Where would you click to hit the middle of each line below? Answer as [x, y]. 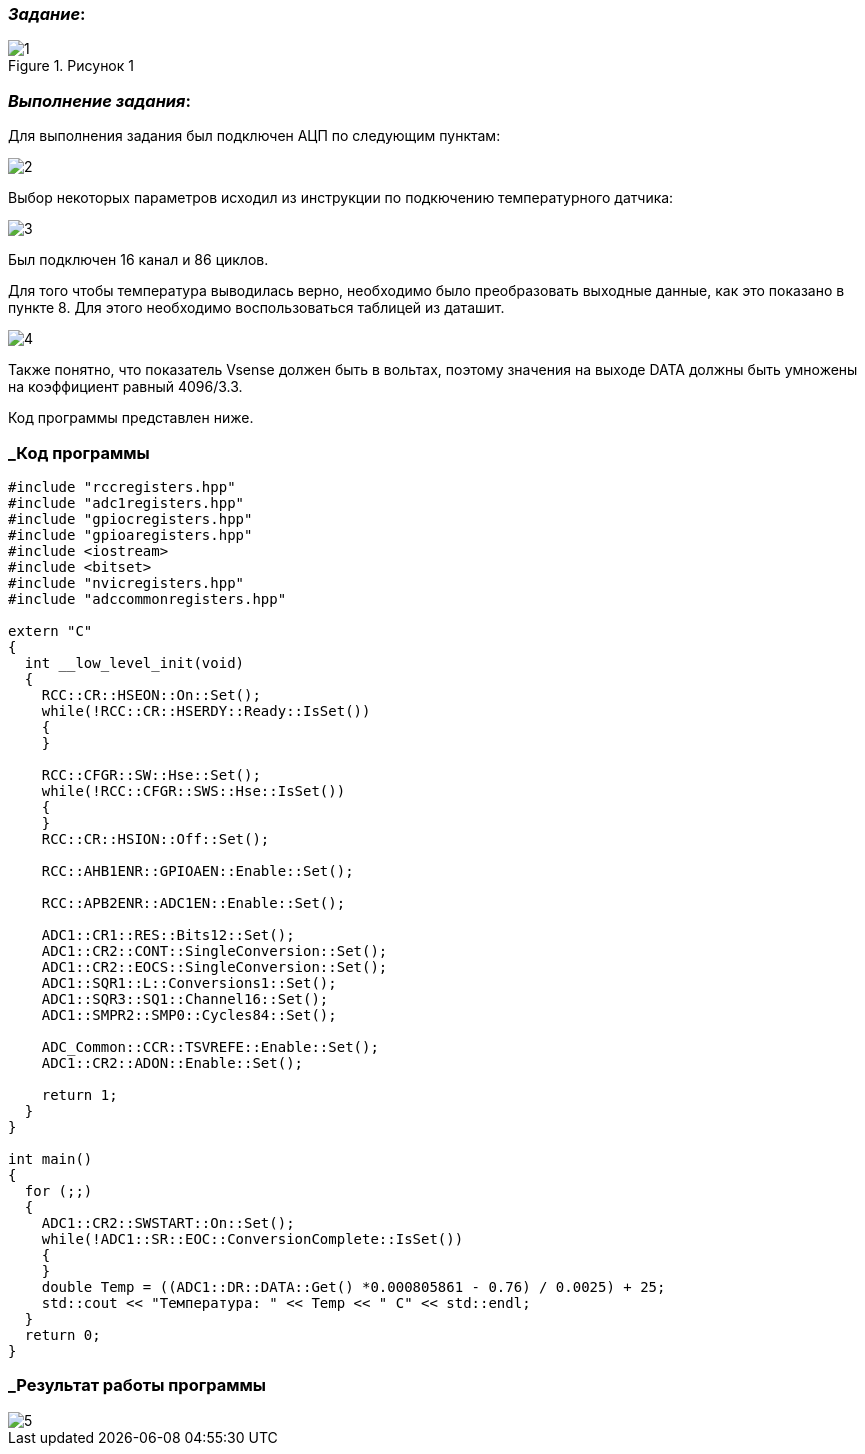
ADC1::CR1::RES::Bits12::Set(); [168, 934]
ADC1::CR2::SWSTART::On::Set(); [168, 1222]
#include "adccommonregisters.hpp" [147, 598]
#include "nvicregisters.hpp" [126, 582]
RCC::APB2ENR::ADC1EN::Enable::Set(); [193, 902]
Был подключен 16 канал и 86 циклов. [138, 260]
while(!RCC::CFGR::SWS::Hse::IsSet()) [193, 790]
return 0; [62, 1334]
